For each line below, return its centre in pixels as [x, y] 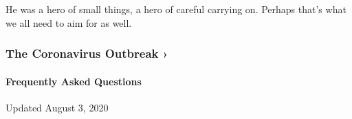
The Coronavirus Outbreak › [87, 53]
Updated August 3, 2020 [57, 107]
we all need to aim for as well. [69, 22]
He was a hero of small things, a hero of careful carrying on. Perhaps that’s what [176, 9]
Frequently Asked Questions [74, 81]
